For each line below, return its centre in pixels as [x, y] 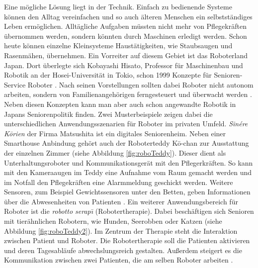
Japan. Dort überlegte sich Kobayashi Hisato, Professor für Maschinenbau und [124, 65]
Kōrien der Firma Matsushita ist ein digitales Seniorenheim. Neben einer [115, 133]
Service [15, 84]
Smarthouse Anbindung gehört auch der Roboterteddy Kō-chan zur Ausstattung [127, 143]
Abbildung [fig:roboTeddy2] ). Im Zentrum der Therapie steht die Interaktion [121, 230]
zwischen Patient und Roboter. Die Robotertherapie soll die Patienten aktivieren [127, 240]
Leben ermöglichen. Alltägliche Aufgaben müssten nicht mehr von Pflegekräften [125, 26]
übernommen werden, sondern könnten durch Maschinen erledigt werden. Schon [126, 36]
